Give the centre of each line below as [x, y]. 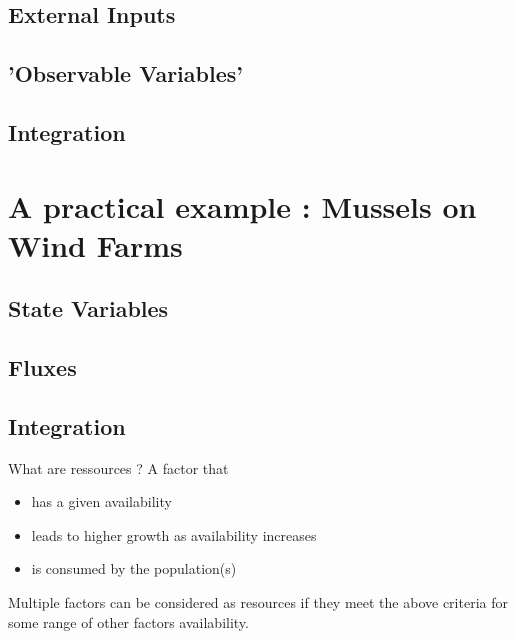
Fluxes [42, 367]
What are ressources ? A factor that [118, 467]
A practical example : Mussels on [242, 205]
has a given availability [101, 501]
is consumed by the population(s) [134, 568]
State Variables [88, 308]
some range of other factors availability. [128, 621]
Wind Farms [95, 244]
